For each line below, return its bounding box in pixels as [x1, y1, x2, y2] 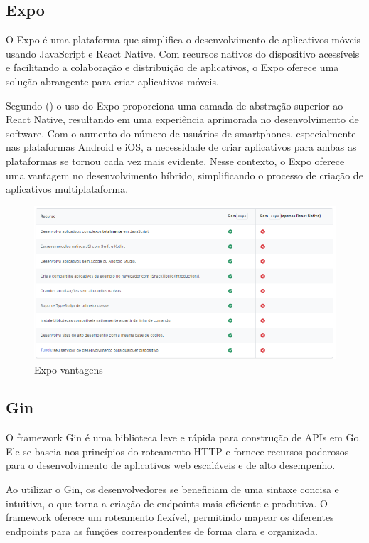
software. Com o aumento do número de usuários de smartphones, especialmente [6, 125, 356, 140]
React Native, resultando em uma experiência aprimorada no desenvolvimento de [6, 112, 359, 127]
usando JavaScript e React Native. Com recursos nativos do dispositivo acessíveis [6, 46, 360, 60]
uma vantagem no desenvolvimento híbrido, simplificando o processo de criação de [6, 167, 363, 182]
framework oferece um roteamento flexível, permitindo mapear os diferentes [6, 510, 334, 524]
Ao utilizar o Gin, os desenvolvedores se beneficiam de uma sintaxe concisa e [6, 482, 339, 497]
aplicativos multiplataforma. [6, 181, 129, 196]
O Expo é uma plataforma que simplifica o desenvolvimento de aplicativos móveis [6, 32, 361, 47]
